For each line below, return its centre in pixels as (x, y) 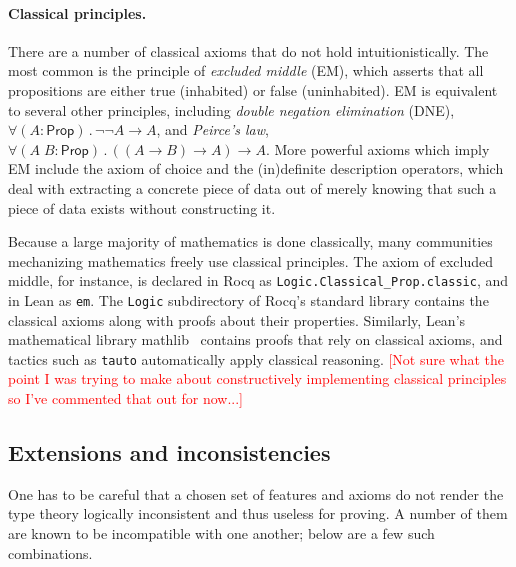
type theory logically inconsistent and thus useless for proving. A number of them (258, 513)
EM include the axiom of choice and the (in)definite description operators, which (256, 168)
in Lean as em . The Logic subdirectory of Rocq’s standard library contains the (248, 299)
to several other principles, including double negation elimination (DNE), (231, 109)
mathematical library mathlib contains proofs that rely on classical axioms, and (255, 339)
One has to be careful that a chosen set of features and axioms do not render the (256, 493)
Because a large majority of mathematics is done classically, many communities (250, 241)
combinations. (50, 552)
